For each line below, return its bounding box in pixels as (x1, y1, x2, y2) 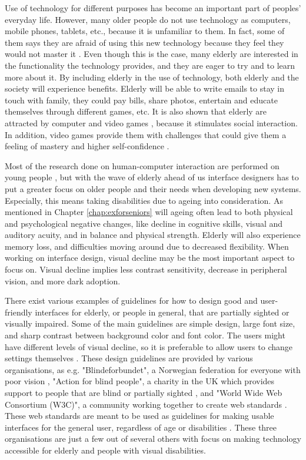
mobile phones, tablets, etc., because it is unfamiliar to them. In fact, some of (5, 25, 285, 37)
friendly (5, 305, 32, 318)
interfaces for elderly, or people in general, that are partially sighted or (35, 305, 290, 318)
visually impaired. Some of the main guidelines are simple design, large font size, (5, 317, 295, 330)
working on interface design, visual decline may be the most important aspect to (5, 251, 295, 264)
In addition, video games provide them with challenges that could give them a (5, 128, 287, 140)
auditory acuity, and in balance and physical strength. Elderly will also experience (5, 229, 301, 241)
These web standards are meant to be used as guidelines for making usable (5, 409, 274, 422)
